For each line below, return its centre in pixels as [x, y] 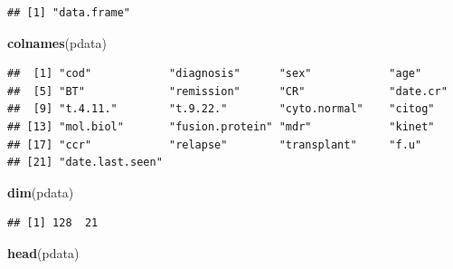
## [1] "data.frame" [69, 13]
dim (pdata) [41, 192]
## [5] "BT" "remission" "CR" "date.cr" [227, 91]
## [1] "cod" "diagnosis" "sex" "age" [215, 74]
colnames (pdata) [57, 42]
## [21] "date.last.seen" [85, 163]
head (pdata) [43, 252]
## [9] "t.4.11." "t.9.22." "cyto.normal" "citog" [221, 109]
